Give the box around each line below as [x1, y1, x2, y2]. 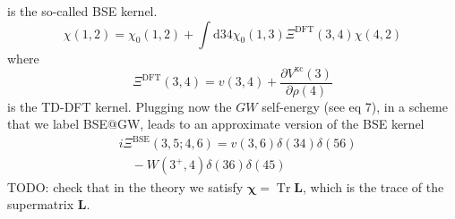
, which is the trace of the [303, 177, 444, 196]
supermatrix [7, 195, 74, 214]
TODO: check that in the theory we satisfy [7, 177, 244, 196]
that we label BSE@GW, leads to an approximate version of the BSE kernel [7, 114, 425, 133]
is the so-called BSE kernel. [7, 2, 158, 20]
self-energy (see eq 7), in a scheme [262, 97, 449, 115]
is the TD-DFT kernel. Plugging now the [7, 97, 232, 115]
